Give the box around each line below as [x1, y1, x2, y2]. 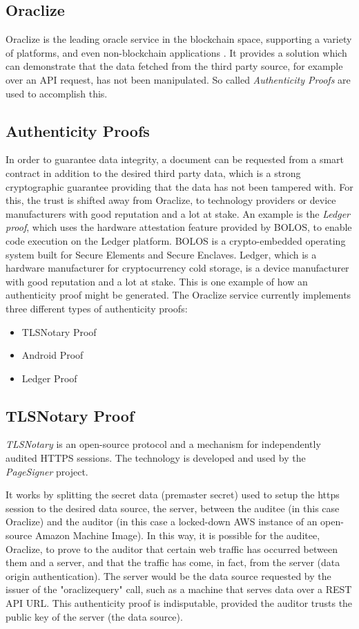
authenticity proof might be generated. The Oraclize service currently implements [6, 288, 351, 302]
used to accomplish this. [6, 86, 108, 100]
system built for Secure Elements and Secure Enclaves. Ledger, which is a [6, 247, 317, 261]
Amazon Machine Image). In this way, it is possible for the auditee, [35, 528, 320, 543]
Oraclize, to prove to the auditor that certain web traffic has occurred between [6, 541, 338, 556]
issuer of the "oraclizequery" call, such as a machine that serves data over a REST [6, 582, 352, 597]
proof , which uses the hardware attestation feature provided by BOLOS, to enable [6, 220, 352, 234]
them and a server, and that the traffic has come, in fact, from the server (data [6, 555, 340, 570]
